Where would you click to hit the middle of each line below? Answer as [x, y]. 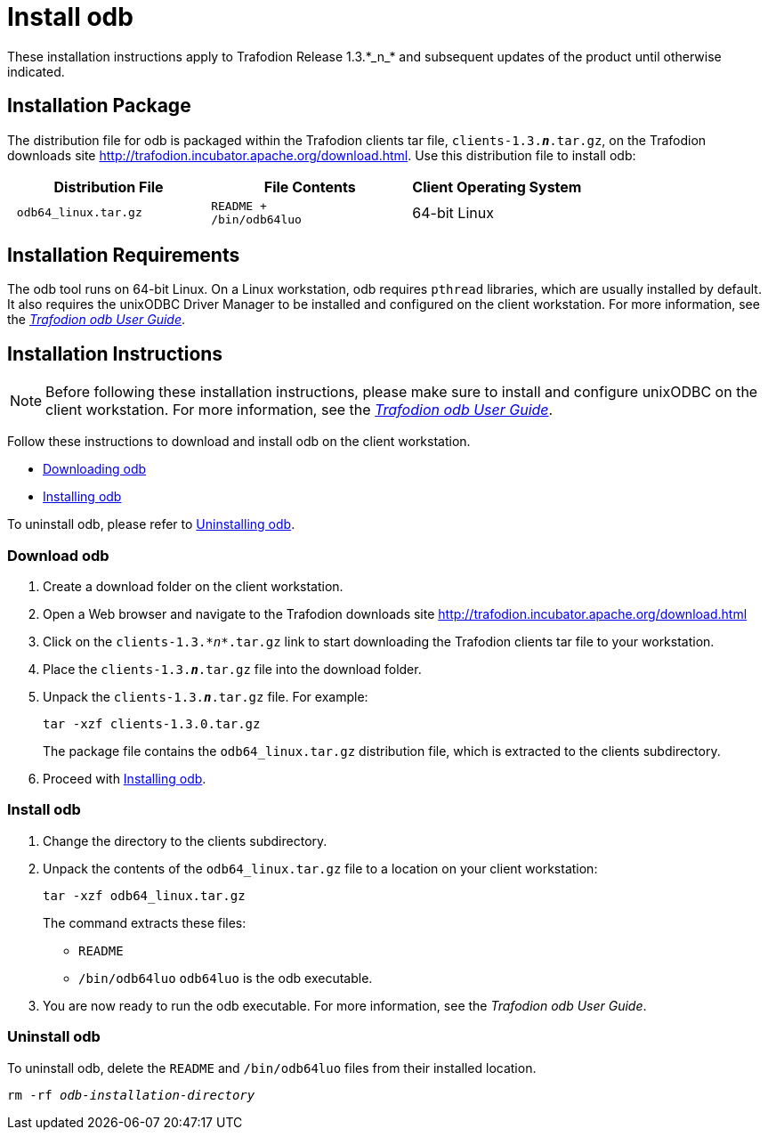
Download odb [58, 555]
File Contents [310, 187]
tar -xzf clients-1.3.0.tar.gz [152, 724]
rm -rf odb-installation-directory [131, 1095]
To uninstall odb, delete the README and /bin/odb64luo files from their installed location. [272, 1068]
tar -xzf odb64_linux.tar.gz [144, 895]
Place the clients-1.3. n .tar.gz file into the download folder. [232, 670]
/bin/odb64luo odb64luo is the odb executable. [226, 978]
